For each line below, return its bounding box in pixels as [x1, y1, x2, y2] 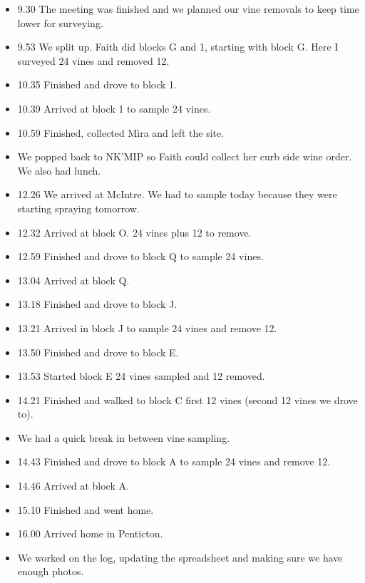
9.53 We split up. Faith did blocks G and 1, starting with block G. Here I [17, 39, 339, 54]
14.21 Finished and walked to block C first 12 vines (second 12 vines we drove [17, 392, 358, 407]
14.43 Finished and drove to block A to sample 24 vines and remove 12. [17, 454, 331, 469]
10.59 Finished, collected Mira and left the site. [17, 125, 225, 140]
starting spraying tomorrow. [17, 200, 140, 215]
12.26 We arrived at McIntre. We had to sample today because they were [17, 187, 337, 202]
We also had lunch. [17, 162, 101, 177]
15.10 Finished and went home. [17, 502, 154, 517]
